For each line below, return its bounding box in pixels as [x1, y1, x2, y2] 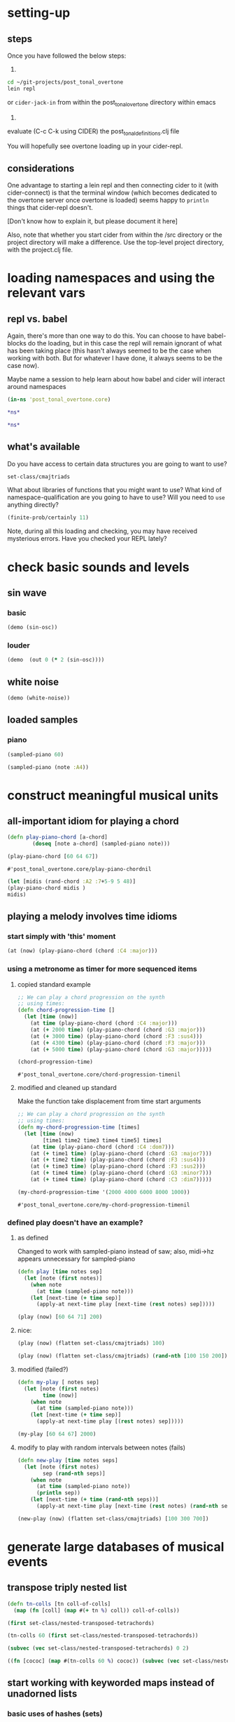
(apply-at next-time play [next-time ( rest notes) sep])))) [36, 1301, 215, 1308]
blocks [7, 339, 27, 348]
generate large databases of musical [7, 1539, 225, 1555]
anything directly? [7, 501, 59, 509]
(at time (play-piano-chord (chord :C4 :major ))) [30, 1020, 178, 1027]
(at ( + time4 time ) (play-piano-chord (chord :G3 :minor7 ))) [30, 1169, 212, 1177]
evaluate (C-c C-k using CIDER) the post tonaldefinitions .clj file [7, 126, 180, 137]
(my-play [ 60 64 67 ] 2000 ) [17, 1431, 97, 1438]
